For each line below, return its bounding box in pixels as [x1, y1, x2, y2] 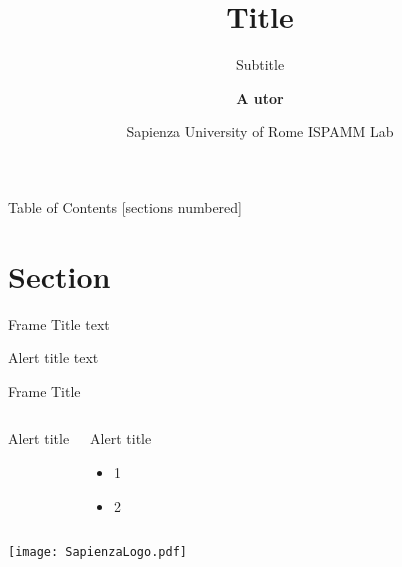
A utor [236, 87, 284, 108]
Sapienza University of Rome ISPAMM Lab [126, 121, 394, 142]
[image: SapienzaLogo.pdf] [8, 545, 187, 560]
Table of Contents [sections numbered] [8, 196, 242, 217]
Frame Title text [8, 313, 110, 334]
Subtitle [235, 54, 285, 75]
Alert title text [8, 347, 99, 368]
